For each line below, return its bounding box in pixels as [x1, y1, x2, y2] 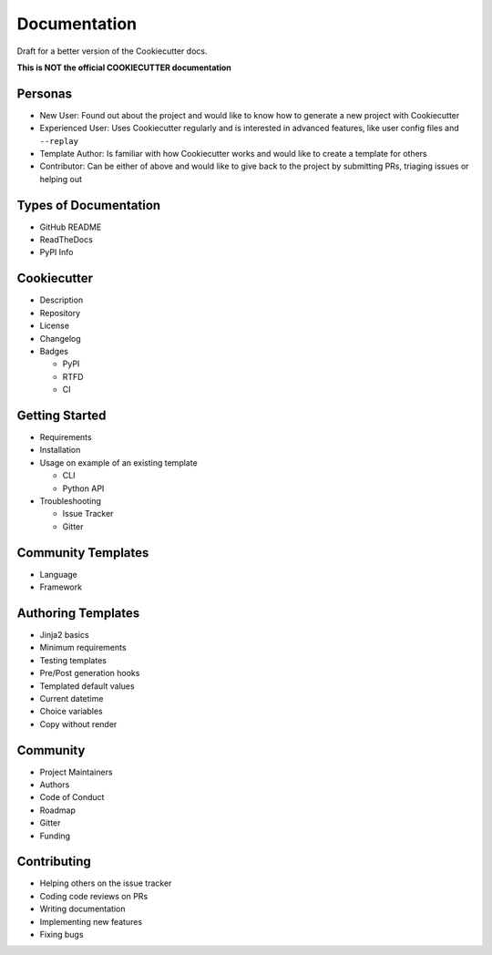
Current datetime [39, 693, 104, 703]
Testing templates [39, 654, 107, 665]
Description [39, 294, 84, 305]
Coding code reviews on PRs [39, 890, 149, 901]
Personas [16, 86, 73, 101]
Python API [62, 483, 105, 494]
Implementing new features [39, 916, 143, 927]
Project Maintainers [39, 766, 113, 777]
